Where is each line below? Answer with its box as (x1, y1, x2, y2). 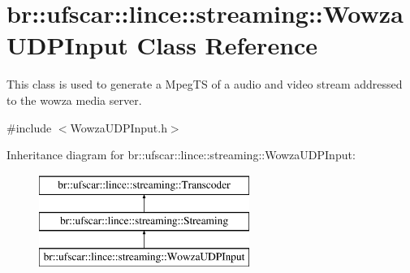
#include (6, 119, 52, 136)
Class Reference (136, 28, 318, 62)
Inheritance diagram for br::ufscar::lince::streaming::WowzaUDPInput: (6, 146, 356, 163)
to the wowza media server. (6, 91, 142, 108)
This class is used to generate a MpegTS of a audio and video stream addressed (6, 76, 403, 93)
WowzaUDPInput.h (70, 119, 167, 136)
